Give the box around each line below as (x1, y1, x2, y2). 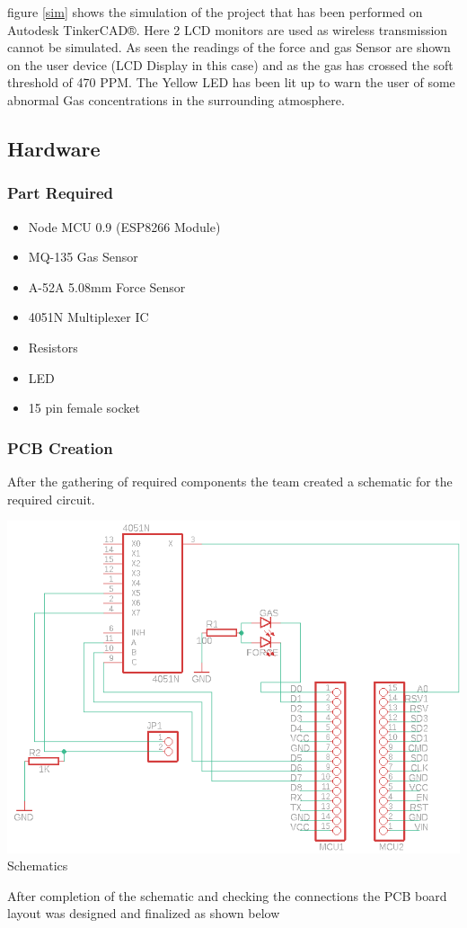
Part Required (7, 182, 113, 204)
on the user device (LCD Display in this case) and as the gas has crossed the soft (7, 55, 454, 74)
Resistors (28, 337, 78, 356)
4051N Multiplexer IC (28, 308, 149, 326)
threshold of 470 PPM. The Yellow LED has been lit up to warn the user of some (7, 73, 455, 92)
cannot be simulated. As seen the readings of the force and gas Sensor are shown (7, 38, 451, 57)
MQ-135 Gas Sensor (28, 247, 138, 266)
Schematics (7, 856, 68, 875)
